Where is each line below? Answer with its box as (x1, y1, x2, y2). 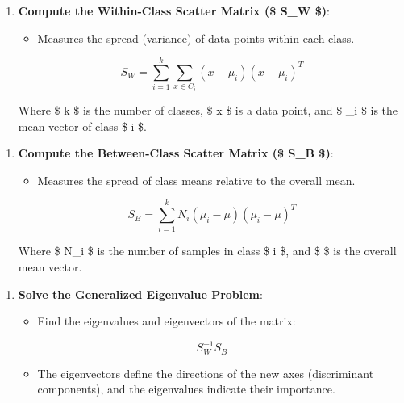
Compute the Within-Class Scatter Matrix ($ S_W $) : (18, 2, 330, 19)
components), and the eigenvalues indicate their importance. (37, 380, 335, 397)
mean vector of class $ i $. (18, 117, 148, 134)
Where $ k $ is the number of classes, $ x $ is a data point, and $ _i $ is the (18, 101, 398, 118)
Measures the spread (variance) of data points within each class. (37, 29, 355, 46)
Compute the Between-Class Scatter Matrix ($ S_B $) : (18, 145, 334, 162)
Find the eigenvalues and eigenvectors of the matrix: (37, 313, 296, 330)
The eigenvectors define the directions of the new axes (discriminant (37, 364, 374, 381)
